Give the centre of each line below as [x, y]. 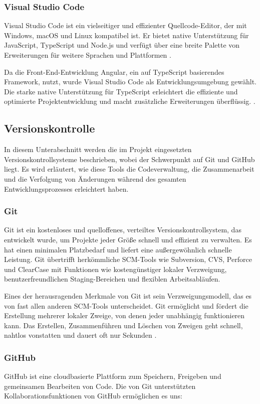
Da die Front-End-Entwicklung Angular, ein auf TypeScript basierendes [114, 72]
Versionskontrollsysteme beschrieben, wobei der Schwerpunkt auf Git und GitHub [129, 159]
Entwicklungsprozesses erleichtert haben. [66, 188]
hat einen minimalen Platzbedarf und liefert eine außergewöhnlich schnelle [118, 249]
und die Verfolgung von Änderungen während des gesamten [95, 178]
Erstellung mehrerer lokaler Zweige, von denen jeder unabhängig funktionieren [124, 315]
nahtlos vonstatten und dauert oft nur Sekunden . [80, 335]
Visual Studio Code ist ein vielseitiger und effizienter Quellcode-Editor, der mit [125, 25]
